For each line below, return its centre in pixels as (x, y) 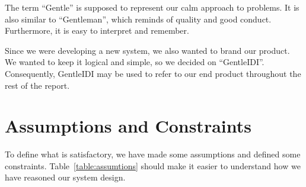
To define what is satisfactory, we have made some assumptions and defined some (153, 154)
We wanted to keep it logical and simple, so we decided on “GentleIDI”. (135, 62)
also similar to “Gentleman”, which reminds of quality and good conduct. (138, 19)
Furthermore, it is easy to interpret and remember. (97, 30)
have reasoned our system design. (65, 177)
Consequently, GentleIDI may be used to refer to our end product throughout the (153, 73)
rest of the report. (37, 85)
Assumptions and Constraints (128, 126)
